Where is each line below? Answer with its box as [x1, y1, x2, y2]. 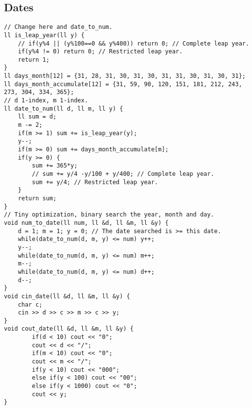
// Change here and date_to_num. [4, 24, 113, 31]
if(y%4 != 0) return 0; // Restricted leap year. [18, 48, 183, 55]
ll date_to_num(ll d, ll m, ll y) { [4, 105, 123, 112]
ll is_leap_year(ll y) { [4, 31, 85, 39]
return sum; [18, 194, 57, 202]
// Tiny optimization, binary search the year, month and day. [4, 211, 214, 218]
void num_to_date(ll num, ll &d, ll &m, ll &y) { [4, 219, 169, 226]
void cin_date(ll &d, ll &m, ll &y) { [4, 292, 130, 300]
